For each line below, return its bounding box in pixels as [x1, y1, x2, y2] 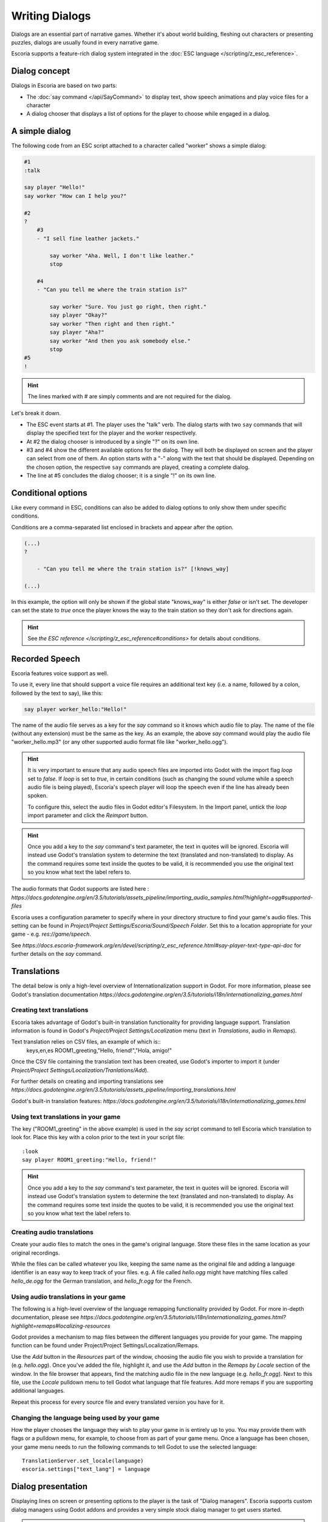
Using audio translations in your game [11, 1292, 126, 1301]
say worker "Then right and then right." [49, 320, 175, 327]
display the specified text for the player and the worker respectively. [26, 429, 197, 437]
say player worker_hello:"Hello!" [24, 706, 127, 712]
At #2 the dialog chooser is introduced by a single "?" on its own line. [26, 438, 200, 445]
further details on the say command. [11, 950, 103, 958]
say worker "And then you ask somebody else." [49, 337, 191, 344]
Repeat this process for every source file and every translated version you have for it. [11, 1398, 225, 1406]
